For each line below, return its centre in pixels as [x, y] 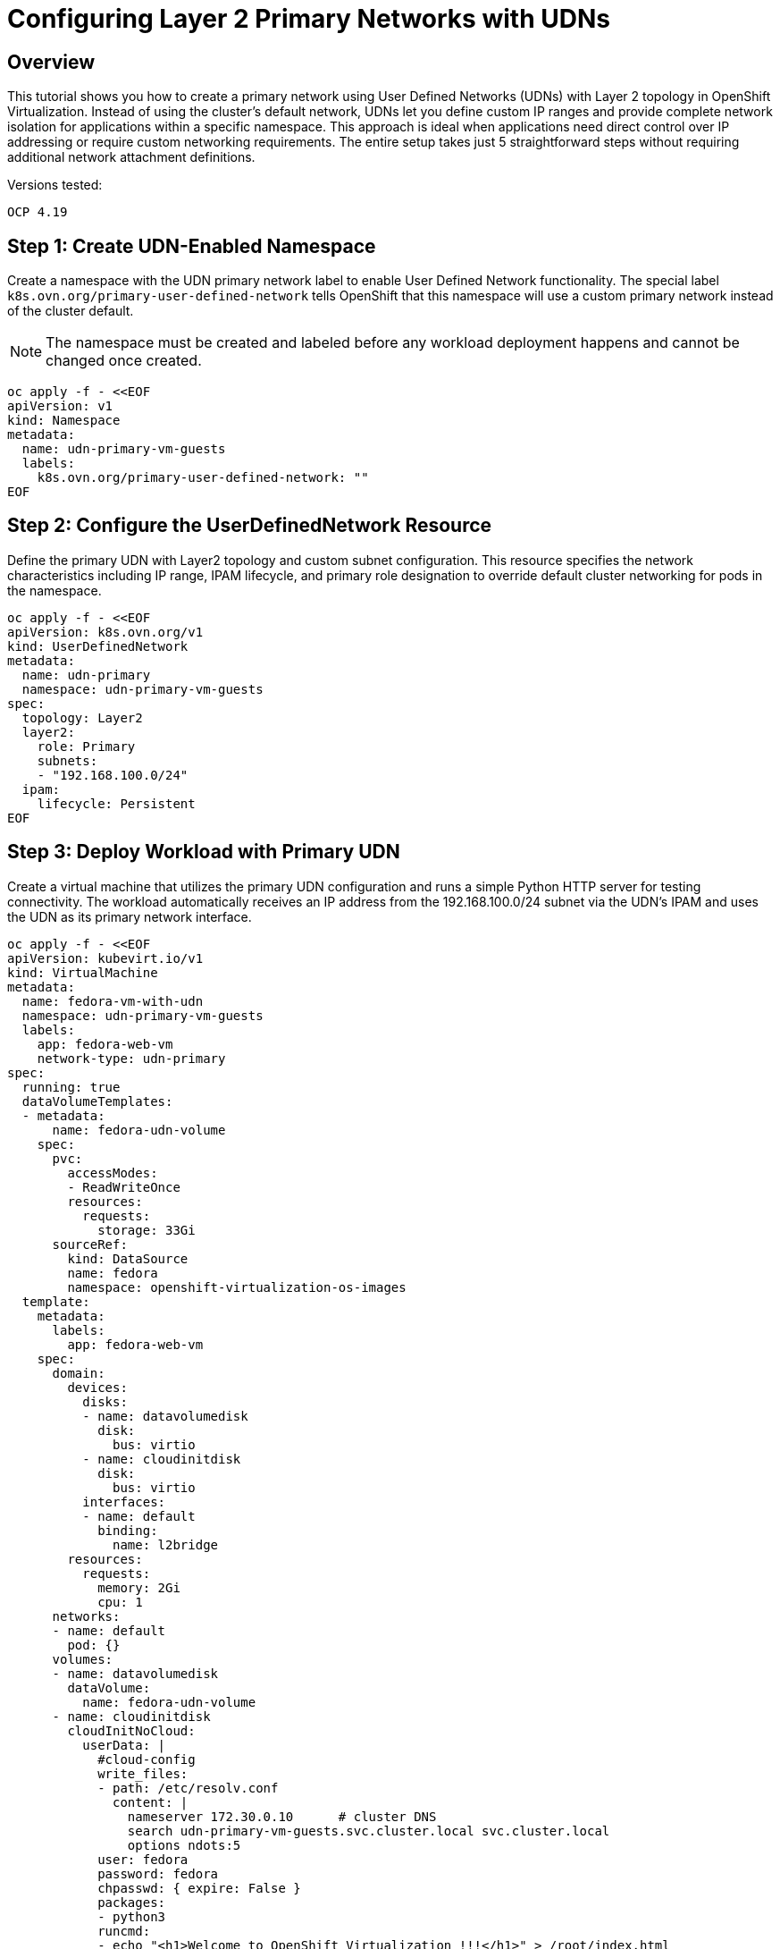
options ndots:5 [184, 1845]
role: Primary [86, 746]
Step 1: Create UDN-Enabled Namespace [192, 246]
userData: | [124, 1745]
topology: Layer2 [82, 717]
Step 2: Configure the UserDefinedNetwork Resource [250, 526]
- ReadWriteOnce [124, 1187]
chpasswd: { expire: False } [199, 1888]
